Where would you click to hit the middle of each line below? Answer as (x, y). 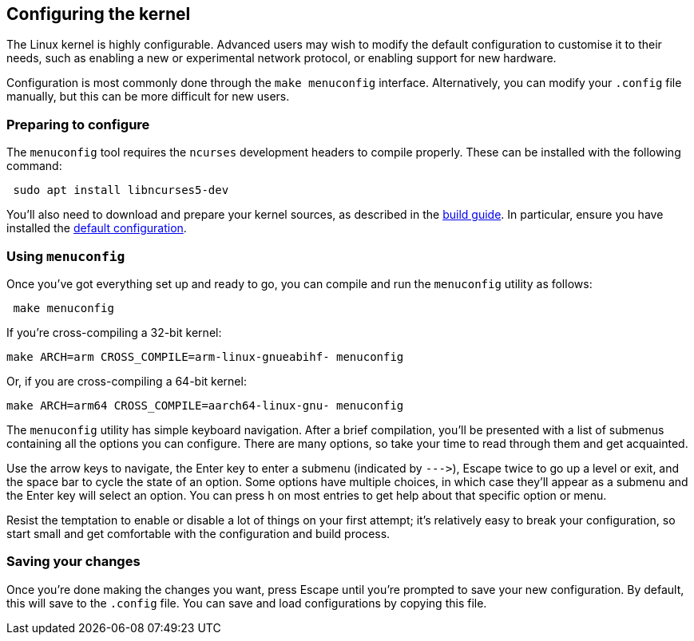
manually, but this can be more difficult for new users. (148, 97)
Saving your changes (73, 562)
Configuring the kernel (99, 14)
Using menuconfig (66, 256)
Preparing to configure (78, 124)
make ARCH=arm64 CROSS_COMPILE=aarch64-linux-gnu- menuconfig (205, 405)
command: (34, 166)
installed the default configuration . (97, 228)
